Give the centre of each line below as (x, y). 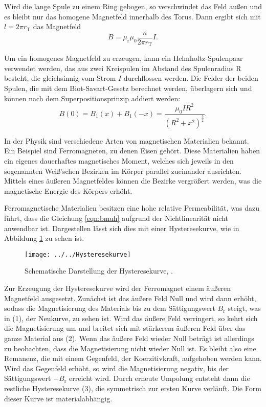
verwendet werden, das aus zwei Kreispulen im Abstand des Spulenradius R (123, 68)
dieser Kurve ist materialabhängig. (58, 398)
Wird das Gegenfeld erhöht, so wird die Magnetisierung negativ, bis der (116, 368)
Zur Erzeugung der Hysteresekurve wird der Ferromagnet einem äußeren (118, 288)
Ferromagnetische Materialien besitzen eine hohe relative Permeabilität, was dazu (132, 208)
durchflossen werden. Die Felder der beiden (191, 78)
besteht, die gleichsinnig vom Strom (60, 78)
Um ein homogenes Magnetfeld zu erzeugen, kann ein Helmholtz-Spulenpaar (124, 58)
